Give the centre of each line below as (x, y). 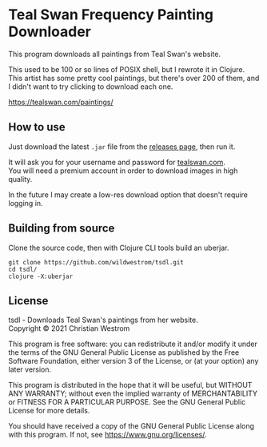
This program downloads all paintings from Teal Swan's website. (115, 54)
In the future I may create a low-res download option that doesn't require (128, 195)
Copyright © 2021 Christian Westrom (69, 328)
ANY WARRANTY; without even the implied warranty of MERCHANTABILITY (133, 393)
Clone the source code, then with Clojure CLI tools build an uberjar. (119, 248)
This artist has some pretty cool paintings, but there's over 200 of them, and (134, 78)
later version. (30, 369)
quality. (20, 179)
